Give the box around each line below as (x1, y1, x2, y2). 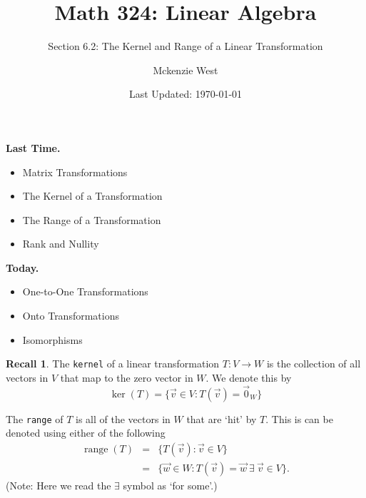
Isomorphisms (22, 332, 83, 347)
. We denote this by (205, 370, 292, 385)
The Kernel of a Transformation (22, 188, 163, 203)
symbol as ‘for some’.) (123, 478, 218, 493)
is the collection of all (266, 356, 361, 371)
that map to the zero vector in (60, 370, 193, 385)
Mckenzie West (153, 62, 218, 77)
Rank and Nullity (22, 236, 99, 251)
